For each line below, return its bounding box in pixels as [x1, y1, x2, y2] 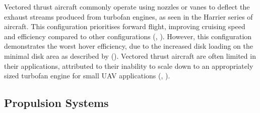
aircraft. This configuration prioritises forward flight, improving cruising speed [4, 21, 245, 32]
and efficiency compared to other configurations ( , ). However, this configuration [4, 31, 252, 41]
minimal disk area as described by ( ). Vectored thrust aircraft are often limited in [4, 50, 256, 61]
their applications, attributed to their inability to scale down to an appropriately [4, 60, 253, 71]
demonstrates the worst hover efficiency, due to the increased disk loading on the [4, 41, 253, 51]
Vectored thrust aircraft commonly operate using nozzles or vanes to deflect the [4, 2, 250, 12]
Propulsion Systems [4, 95, 109, 110]
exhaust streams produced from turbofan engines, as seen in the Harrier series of [4, 11, 253, 22]
